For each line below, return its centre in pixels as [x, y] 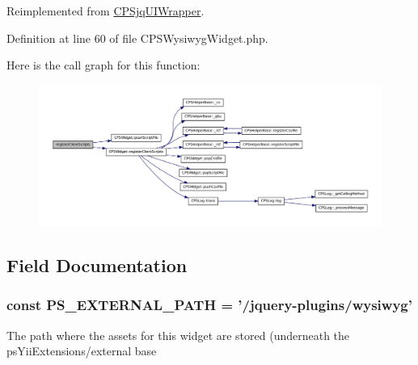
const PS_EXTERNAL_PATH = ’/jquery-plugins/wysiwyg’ [209, 305]
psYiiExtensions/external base [82, 351]
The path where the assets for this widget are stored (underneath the [178, 335]
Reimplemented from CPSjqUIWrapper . [106, 10]
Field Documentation [97, 264]
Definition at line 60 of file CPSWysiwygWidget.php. [137, 38]
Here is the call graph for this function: [103, 65]
